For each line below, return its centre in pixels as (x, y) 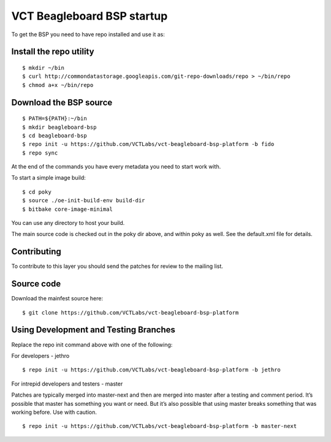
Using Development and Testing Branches (93, 330)
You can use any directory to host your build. (68, 223)
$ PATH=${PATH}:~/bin (55, 119)
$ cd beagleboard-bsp (55, 135)
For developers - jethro (40, 356)
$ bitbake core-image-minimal (68, 209)
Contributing (36, 252)
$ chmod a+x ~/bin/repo (58, 85)
